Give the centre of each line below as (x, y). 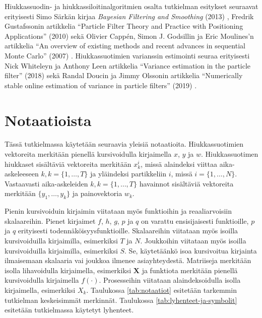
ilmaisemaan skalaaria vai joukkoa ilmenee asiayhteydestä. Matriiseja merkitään (128, 260)
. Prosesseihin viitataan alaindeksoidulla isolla (170, 280)
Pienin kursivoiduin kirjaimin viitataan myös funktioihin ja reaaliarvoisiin (118, 211)
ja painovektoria (97, 193)
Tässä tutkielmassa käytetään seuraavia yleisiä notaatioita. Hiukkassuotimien (124, 144)
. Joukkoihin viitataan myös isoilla (193, 241)
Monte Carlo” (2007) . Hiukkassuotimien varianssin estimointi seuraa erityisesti (127, 55)
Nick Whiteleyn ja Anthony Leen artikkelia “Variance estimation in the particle (128, 65)
